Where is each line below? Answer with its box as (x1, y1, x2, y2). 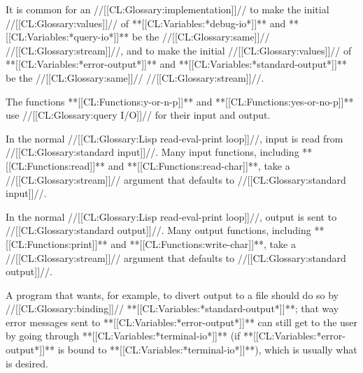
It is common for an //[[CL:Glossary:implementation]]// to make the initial (6, 2, 329, 16)
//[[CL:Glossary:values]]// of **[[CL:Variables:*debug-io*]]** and (6, 15, 286, 30)
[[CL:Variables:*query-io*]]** (6, 29, 129, 44)
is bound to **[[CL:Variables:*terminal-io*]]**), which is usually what (57, 342, 357, 357)
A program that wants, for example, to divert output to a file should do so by (6, 287, 339, 302)
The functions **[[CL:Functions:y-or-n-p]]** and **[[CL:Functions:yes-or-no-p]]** (6, 94, 354, 108)
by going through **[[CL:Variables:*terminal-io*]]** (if (6, 328, 241, 343)
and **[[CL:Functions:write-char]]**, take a (111, 236, 296, 251)
